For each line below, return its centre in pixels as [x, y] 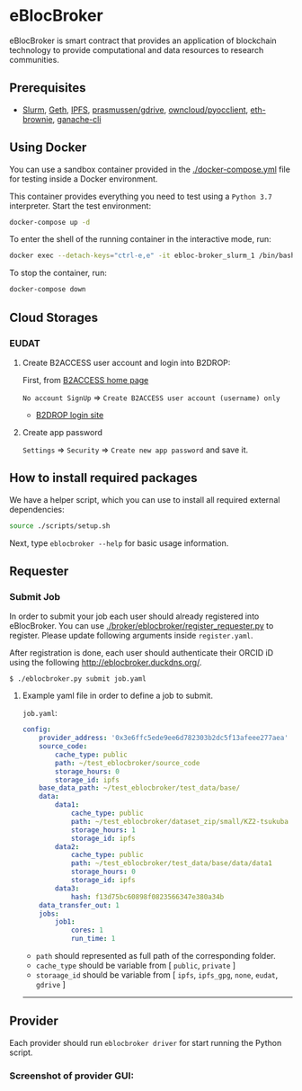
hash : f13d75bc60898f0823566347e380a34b [147, 897]
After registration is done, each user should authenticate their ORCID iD [142, 653]
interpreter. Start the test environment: [80, 206]
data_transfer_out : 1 [79, 905]
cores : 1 [87, 930]
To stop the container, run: [58, 273]
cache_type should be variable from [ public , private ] [136, 965]
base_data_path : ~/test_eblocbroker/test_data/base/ [140, 788]
